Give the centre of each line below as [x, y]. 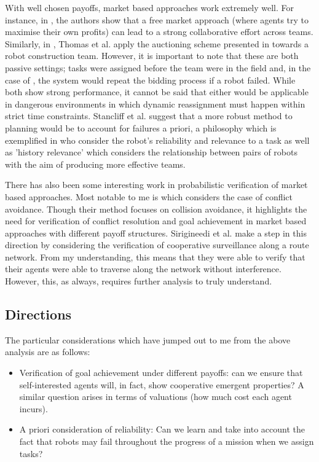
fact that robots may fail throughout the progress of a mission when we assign [167, 441]
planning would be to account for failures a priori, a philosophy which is [141, 127]
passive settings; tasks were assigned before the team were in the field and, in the [158, 67]
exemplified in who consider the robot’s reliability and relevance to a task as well [157, 140]
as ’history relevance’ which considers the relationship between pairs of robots [151, 152]
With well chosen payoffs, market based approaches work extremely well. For [150, 7]
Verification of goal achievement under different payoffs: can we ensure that [161, 373]
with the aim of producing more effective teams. [95, 164]
